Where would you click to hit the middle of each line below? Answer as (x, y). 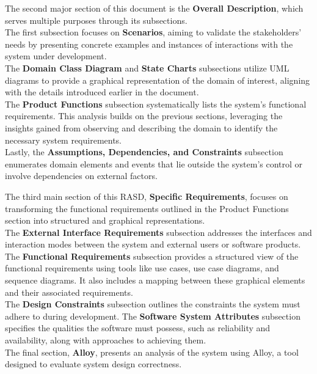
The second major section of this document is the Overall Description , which (154, 8)
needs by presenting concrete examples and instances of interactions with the (149, 44)
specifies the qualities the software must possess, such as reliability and (138, 328)
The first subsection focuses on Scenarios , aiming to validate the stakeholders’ (153, 32)
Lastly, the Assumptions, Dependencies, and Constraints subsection (144, 152)
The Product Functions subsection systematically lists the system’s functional (156, 104)
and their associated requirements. (69, 292)
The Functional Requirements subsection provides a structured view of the (152, 256)
